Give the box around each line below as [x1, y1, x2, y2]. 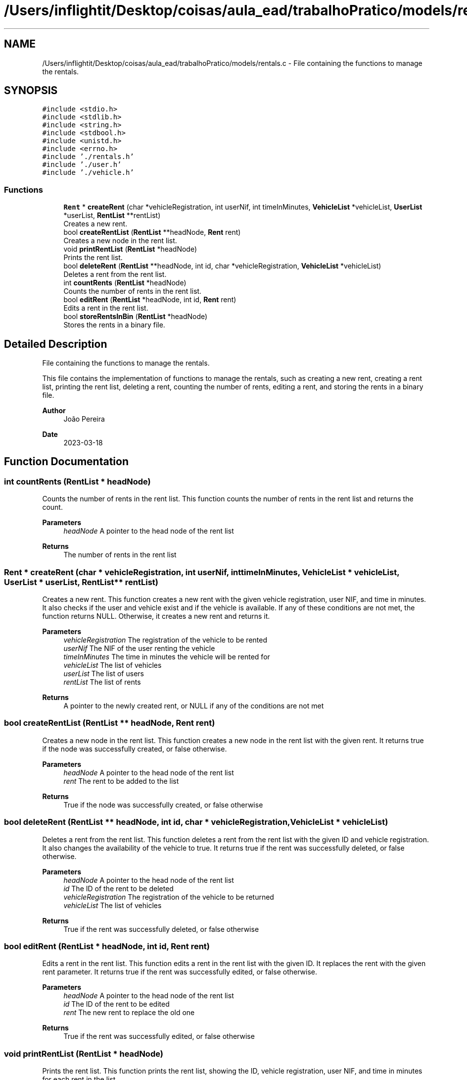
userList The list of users [63, 669, 144, 678]
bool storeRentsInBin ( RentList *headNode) [63, 312, 208, 321]
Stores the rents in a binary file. [63, 321, 165, 329]
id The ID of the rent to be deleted [63, 884, 174, 893]
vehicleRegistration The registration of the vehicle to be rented [63, 636, 267, 644]
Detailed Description [4, 337, 107, 350]
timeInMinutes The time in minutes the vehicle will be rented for [63, 652, 270, 661]
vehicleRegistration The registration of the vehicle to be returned [63, 892, 274, 901]
